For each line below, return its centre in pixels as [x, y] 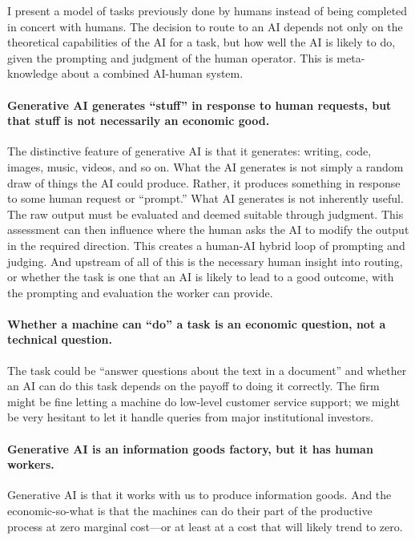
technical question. [60, 339]
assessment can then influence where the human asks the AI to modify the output [208, 230]
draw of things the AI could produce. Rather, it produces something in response [204, 182]
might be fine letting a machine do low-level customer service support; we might [204, 401]
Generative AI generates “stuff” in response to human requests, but [199, 105]
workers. [31, 464]
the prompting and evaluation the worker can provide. [140, 292]
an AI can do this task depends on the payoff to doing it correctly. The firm [193, 386]
